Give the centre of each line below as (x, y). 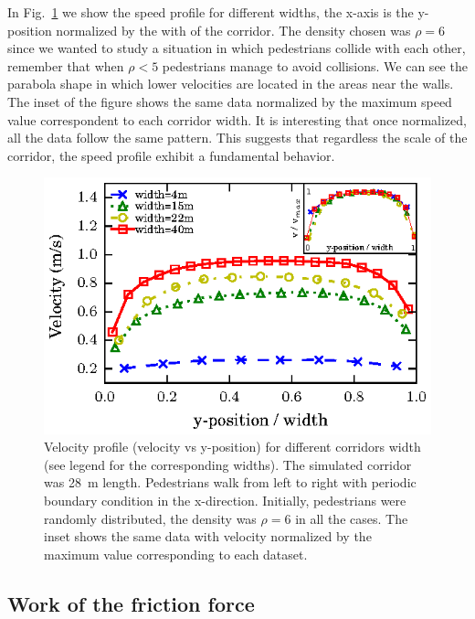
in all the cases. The (352, 518)
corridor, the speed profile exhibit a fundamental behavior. (171, 155)
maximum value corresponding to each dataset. (176, 554)
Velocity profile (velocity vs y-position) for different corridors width (232, 447)
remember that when (66, 65)
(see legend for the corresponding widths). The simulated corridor (228, 464)
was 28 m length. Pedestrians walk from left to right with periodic (230, 482)
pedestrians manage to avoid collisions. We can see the (315, 65)
